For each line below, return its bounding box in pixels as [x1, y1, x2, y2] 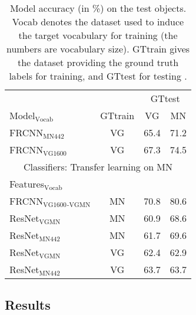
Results [5, 296, 51, 314]
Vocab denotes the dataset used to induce [12, 15, 184, 28]
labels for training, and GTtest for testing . [9, 69, 187, 83]
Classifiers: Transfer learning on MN [24, 160, 173, 173]
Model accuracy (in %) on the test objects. [9, 1, 187, 15]
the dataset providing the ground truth [17, 55, 179, 69]
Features [9, 177, 45, 191]
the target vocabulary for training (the [18, 28, 178, 42]
